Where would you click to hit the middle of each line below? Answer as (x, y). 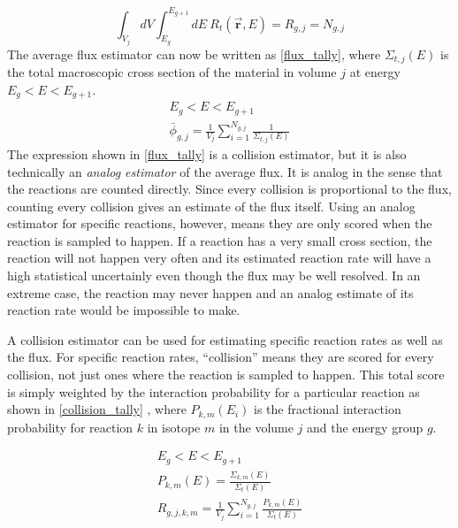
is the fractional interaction (328, 409)
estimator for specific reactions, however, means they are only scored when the (220, 223)
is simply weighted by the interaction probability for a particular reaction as (214, 391)
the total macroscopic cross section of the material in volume (172, 72)
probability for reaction (70, 427)
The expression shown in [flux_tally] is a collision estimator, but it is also (207, 153)
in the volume (256, 427)
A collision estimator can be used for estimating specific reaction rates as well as (225, 339)
